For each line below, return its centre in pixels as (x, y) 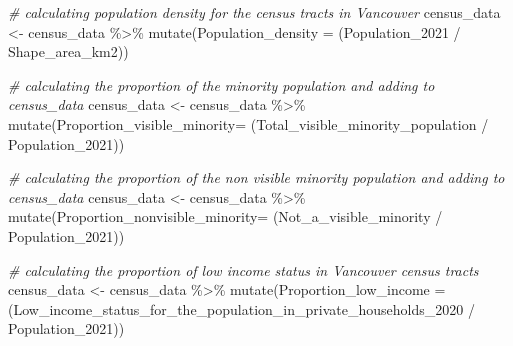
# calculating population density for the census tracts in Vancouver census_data (254, 12)
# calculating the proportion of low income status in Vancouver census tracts (243, 269)
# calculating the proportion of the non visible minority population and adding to (256, 177)
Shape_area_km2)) (68, 51)
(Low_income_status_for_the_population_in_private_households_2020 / (241, 308)
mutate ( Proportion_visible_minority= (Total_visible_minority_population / (248, 123)
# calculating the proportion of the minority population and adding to (221, 84)
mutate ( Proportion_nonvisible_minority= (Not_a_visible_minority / (225, 216)
